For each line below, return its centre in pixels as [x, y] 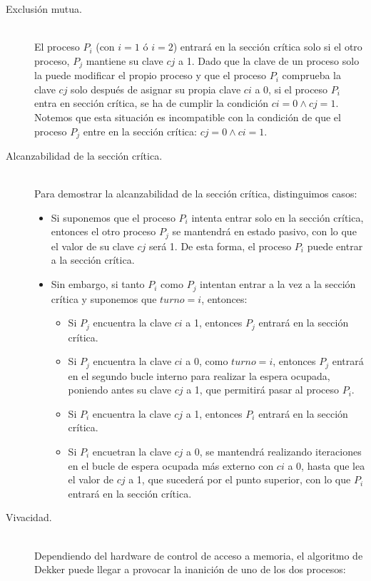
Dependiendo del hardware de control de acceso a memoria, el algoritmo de [199, 555]
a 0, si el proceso [291, 89]
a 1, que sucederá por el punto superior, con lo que [240, 479]
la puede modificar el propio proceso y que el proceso [151, 75]
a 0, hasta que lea [326, 465]
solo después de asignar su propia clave [156, 89]
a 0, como [207, 361]
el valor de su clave [92, 246]
